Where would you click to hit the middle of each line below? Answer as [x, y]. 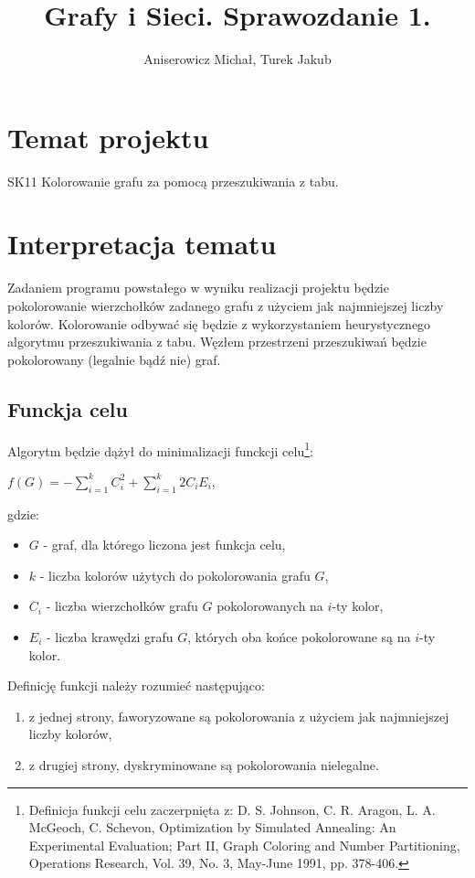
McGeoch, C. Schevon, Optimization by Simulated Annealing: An [212, 827]
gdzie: [23, 514]
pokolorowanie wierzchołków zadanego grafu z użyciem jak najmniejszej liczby [226, 305]
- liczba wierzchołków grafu [122, 606]
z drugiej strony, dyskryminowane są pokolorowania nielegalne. [204, 764]
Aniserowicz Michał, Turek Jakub [237, 59]
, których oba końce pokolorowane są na [299, 636]
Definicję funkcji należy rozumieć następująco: [136, 685]
